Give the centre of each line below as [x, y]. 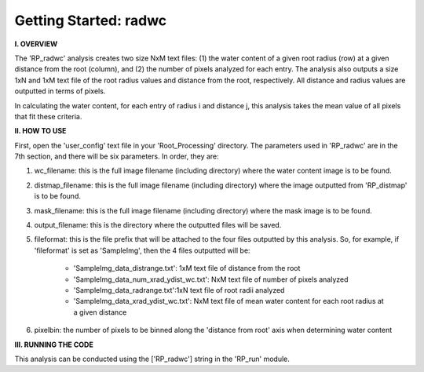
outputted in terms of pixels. [60, 91]
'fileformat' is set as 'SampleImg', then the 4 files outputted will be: [142, 250]
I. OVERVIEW [36, 44]
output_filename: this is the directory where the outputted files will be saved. [158, 225]
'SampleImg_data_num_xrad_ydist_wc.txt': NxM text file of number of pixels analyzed [211, 279]
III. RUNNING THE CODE [54, 345]
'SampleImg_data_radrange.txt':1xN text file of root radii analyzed [179, 290]
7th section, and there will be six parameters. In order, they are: [117, 156]
